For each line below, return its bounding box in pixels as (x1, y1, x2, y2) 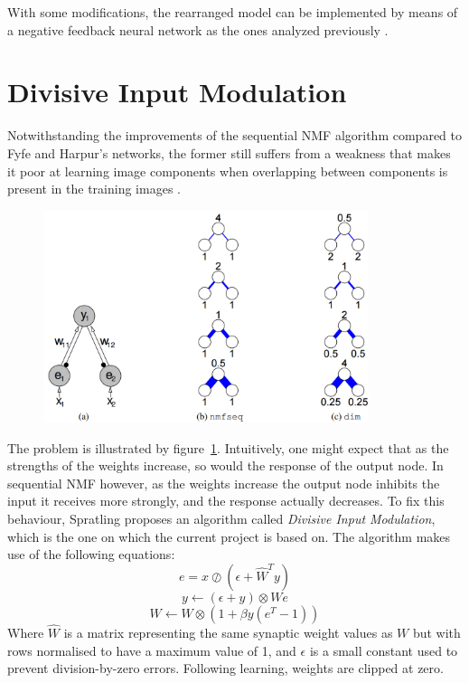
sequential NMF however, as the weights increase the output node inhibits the (7, 473, 440, 492)
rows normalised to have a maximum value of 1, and (7, 640, 296, 659)
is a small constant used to (309, 640, 458, 659)
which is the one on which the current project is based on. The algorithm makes (7, 526, 451, 545)
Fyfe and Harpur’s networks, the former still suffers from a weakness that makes (7, 143, 451, 162)
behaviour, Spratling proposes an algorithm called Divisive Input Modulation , (7, 509, 436, 528)
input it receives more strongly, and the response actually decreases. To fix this (7, 491, 445, 510)
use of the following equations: (7, 545, 175, 564)
